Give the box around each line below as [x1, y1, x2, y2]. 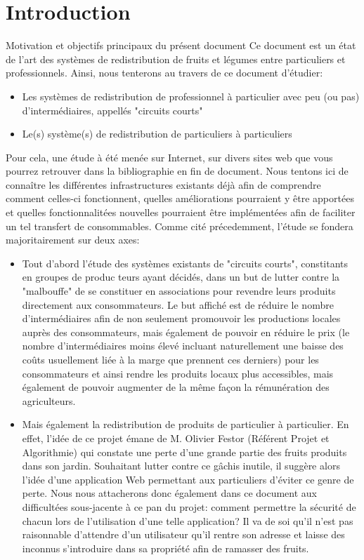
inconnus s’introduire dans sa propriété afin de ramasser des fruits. [22, 540, 309, 555]
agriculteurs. [22, 393, 76, 408]
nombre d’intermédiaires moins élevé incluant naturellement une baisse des [22, 338, 344, 353]
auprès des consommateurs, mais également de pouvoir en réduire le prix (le [22, 324, 350, 339]
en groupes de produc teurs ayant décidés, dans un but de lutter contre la [22, 269, 340, 284]
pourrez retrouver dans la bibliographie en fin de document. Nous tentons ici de [6, 164, 349, 178]
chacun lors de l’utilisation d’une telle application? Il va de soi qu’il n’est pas [22, 513, 353, 528]
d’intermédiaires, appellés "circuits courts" [22, 102, 203, 117]
